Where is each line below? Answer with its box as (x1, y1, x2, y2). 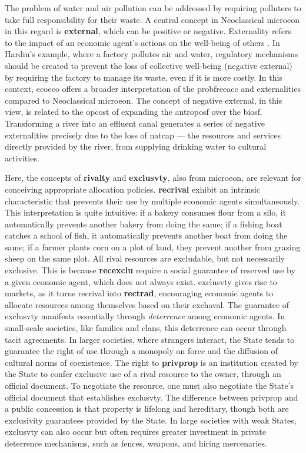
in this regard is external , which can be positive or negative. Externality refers (5, 25, 292, 37)
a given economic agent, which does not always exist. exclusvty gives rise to (5, 275, 277, 287)
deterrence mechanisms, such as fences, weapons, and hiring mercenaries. (5, 437, 267, 449)
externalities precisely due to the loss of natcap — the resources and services (5, 128, 281, 141)
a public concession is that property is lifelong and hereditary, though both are (5, 402, 289, 415)
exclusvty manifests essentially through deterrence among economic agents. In (5, 310, 285, 322)
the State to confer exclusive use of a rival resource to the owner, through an (5, 368, 281, 380)
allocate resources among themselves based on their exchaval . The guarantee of (5, 298, 290, 310)
